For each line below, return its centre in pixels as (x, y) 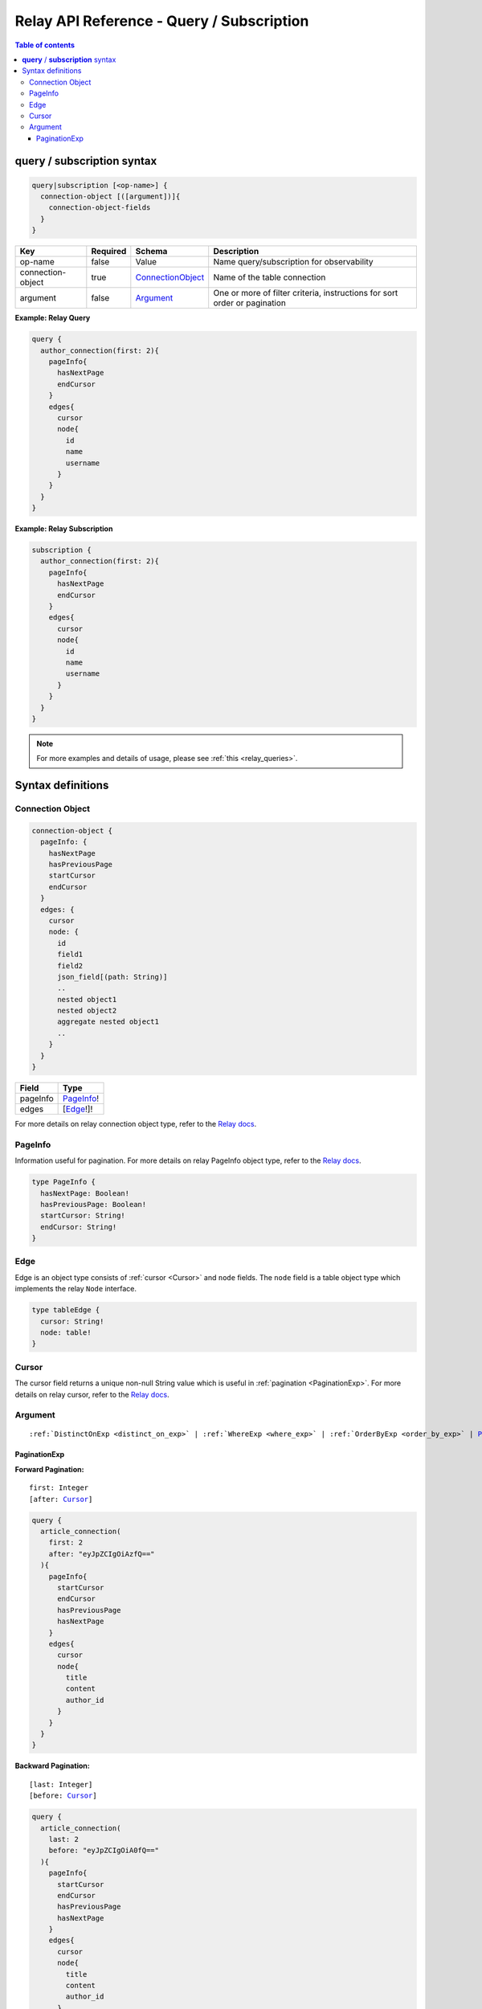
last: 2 (64, 1839)
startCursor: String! (83, 1216)
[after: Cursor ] (61, 1499)
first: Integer (59, 1488)
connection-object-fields (100, 208)
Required (109, 252)
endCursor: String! (79, 1227)
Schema (151, 252)
